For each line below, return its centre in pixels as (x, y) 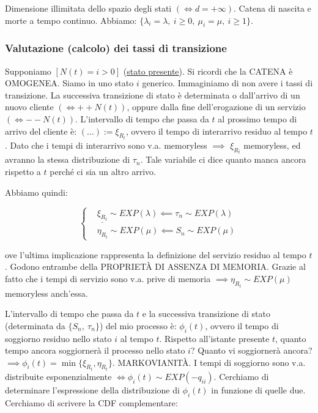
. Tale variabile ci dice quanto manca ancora (223, 159)
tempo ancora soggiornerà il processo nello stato (95, 350)
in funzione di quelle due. (258, 390)
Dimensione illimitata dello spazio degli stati (88, 8)
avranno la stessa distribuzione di (68, 159)
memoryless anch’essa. (46, 293)
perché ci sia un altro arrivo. (103, 172)
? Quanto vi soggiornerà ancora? (251, 350)
